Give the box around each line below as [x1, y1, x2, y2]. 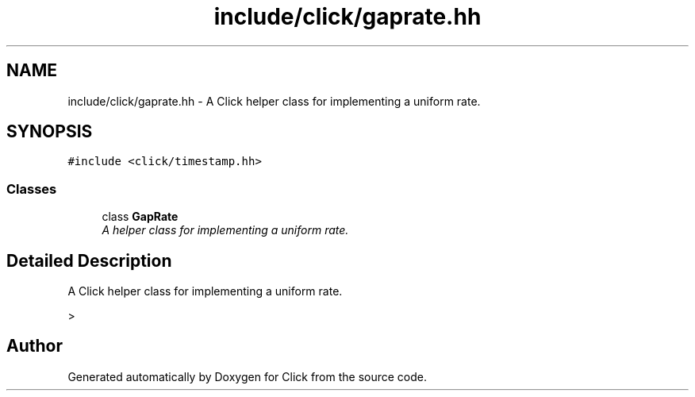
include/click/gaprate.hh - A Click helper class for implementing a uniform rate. [67, 94, 481, 108]
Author [6, 336, 63, 357]
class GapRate [102, 210, 179, 224]
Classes [6, 180, 57, 197]
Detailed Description [6, 250, 172, 271]
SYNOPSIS [6, 121, 93, 142]
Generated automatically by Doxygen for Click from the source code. [67, 369, 428, 384]
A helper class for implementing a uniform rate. [102, 223, 349, 237]
